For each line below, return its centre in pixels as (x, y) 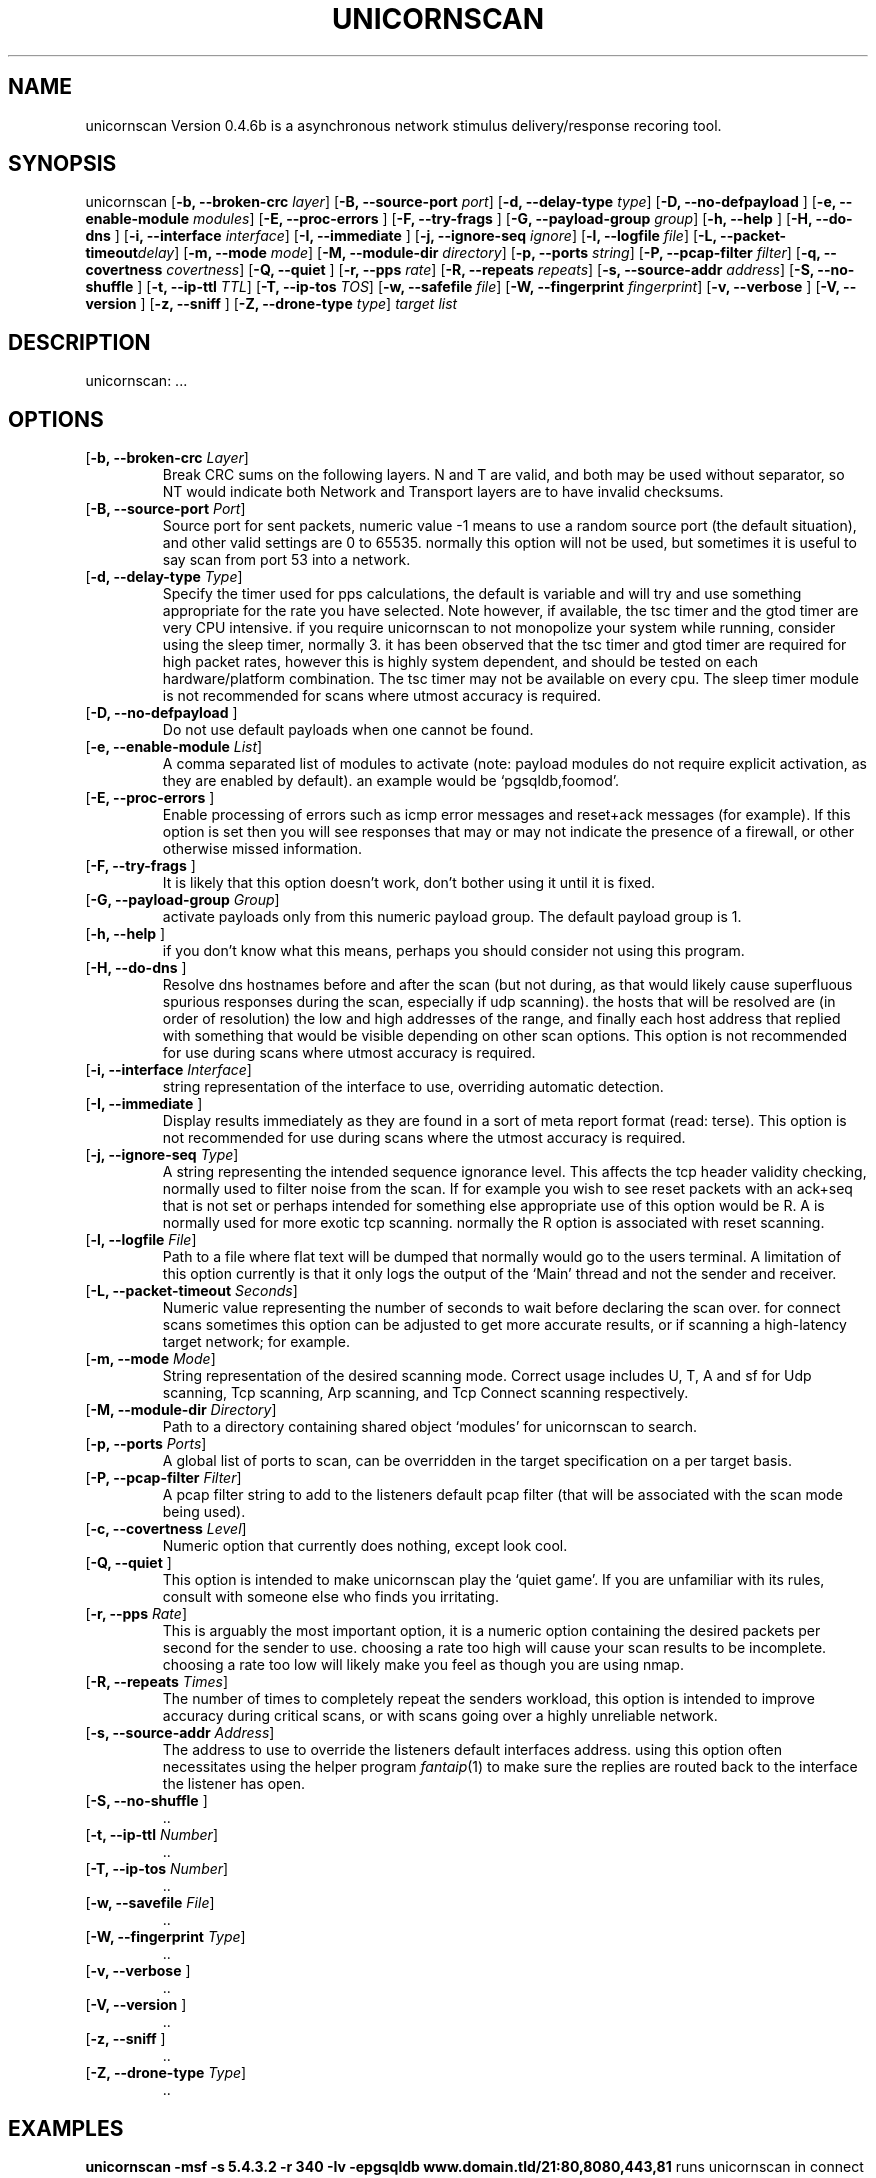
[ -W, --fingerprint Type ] (165, 1937)
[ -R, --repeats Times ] (157, 1682)
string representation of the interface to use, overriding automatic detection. (413, 1087)
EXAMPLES (66, 2128)
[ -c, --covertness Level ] (166, 1529)
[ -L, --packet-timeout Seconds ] (191, 1291)
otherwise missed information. (262, 849)
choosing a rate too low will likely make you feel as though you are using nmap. (423, 1665)
